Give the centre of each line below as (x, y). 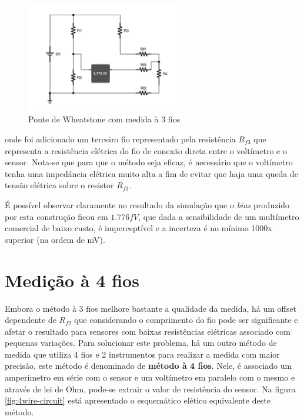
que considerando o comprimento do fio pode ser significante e (186, 320)
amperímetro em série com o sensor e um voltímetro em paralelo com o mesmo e (150, 377)
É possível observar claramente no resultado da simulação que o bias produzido (147, 205)
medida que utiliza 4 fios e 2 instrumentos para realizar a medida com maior (142, 354)
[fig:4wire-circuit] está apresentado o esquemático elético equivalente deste (138, 400)
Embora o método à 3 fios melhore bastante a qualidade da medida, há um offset (151, 308)
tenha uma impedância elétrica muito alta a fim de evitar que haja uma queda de (152, 173)
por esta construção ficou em (56, 216)
